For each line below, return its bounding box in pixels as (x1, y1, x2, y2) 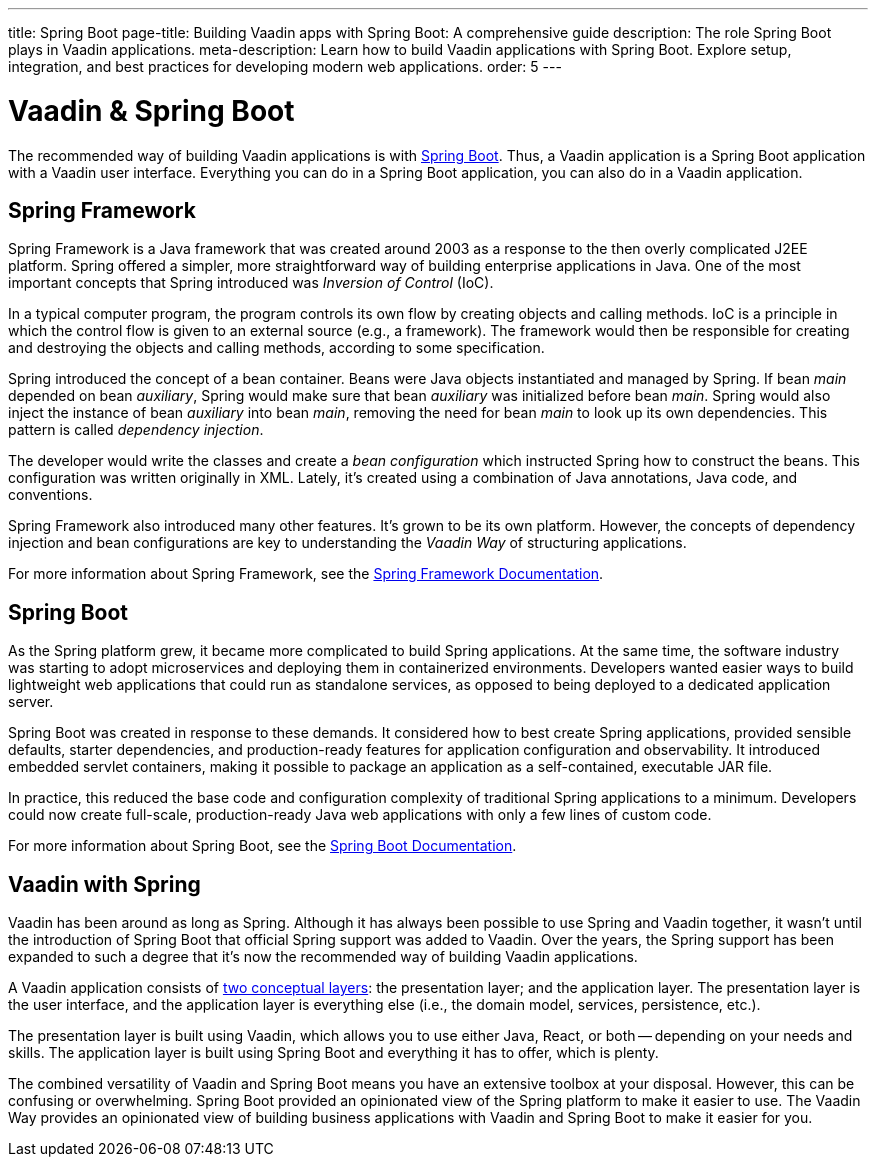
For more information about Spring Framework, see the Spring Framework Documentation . (8, 565, 604, 583)
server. (8, 693, 54, 711)
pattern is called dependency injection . (8, 421, 264, 439)
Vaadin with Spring (8, 871, 201, 897)
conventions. (8, 486, 93, 504)
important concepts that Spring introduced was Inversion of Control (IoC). (8, 274, 494, 292)
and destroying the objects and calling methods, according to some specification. (8, 339, 545, 357)
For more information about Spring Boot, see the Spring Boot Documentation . (8, 837, 517, 855)
